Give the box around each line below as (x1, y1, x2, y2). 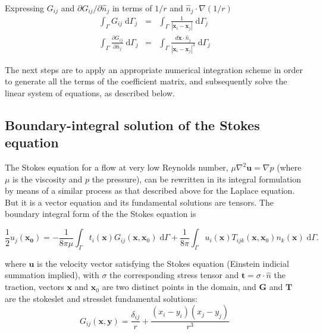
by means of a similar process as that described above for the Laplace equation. (5, 184, 295, 197)
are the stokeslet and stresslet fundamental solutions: (5, 292, 198, 304)
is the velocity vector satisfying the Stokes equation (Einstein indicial (37, 257, 289, 269)
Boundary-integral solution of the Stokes (5, 115, 260, 134)
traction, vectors (5, 281, 64, 293)
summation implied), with (5, 269, 99, 281)
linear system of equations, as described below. (5, 86, 175, 99)
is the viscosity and (12, 172, 83, 185)
